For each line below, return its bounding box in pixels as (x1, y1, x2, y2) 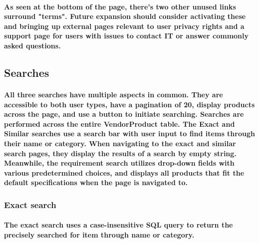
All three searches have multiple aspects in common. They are (4, 89, 223, 99)
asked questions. (4, 40, 61, 50)
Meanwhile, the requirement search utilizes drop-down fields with (4, 158, 235, 168)
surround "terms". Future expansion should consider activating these (4, 11, 246, 21)
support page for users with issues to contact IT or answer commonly (4, 30, 249, 41)
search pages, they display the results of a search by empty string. (4, 148, 237, 158)
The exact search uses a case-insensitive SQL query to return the (4, 220, 233, 230)
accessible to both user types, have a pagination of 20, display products (4, 99, 255, 109)
